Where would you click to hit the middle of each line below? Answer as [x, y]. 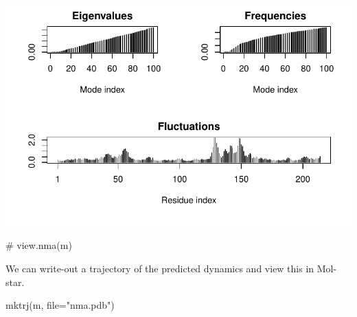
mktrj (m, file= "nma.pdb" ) [60, 305]
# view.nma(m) [39, 245]
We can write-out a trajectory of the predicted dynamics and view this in [160, 268]
